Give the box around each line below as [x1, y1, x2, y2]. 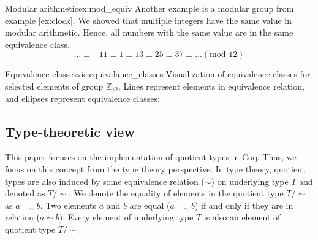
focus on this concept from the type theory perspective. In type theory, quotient [5, 162, 306, 175]
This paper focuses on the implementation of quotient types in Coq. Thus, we [5, 150, 297, 163]
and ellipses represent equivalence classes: [5, 91, 160, 104]
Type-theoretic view [5, 122, 135, 141]
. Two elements [40, 198, 97, 211]
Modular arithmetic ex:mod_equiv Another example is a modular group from [5, 2, 294, 14]
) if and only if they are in [194, 198, 293, 211]
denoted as [5, 187, 45, 199]
